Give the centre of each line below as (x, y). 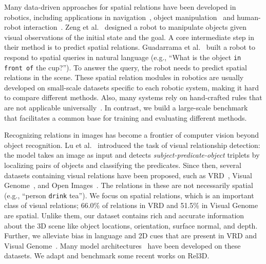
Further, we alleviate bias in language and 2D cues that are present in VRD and (130, 235)
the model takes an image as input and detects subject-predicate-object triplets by (132, 155)
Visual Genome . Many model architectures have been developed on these (122, 245)
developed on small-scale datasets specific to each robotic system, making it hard (132, 87)
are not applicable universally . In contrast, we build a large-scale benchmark (126, 108)
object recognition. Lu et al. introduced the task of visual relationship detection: (132, 145)
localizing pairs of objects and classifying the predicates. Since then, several (123, 165)
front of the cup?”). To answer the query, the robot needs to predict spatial (126, 67)
